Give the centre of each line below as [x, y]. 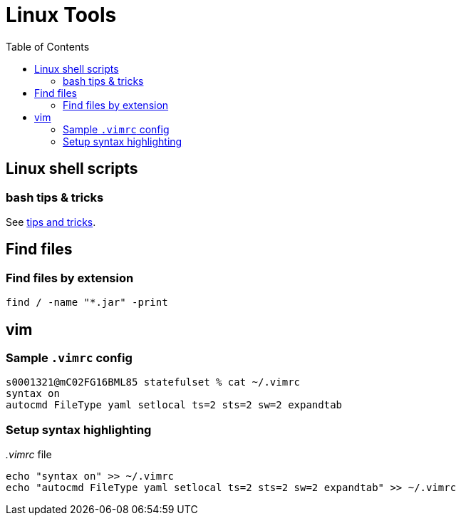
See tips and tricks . [51, 222]
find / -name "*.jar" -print [87, 303]
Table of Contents [48, 46]
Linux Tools [61, 15]
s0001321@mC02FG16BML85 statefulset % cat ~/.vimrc [153, 382]
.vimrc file [29, 455]
